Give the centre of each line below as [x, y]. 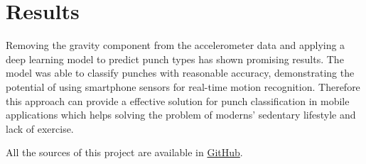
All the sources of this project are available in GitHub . [124, 152]
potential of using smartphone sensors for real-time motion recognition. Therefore [183, 86]
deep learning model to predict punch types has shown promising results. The [175, 59]
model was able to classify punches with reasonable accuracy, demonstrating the [180, 73]
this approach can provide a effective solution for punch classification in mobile [178, 100]
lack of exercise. [40, 128]
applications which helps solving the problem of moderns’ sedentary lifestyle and [181, 115]
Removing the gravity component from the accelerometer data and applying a [176, 45]
